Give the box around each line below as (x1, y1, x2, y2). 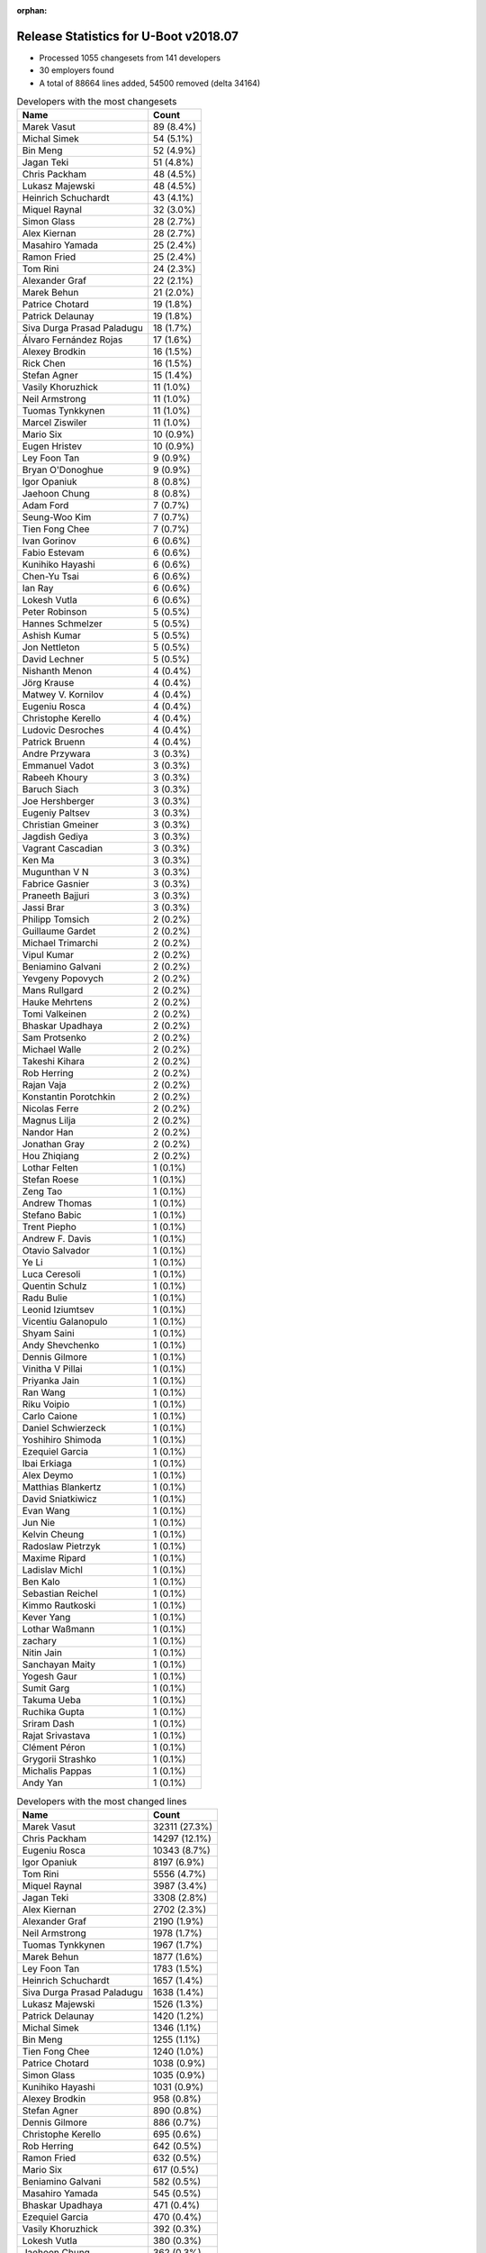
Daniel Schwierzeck (22, 1422, 107, 1435)
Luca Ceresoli (22, 1268, 81, 1281)
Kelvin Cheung (22, 1528, 85, 1541)
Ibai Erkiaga (22, 1457, 72, 1470)
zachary (22, 1635, 58, 1647)
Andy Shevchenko (22, 1339, 100, 1352)
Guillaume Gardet (22, 925, 96, 937)
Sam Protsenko (22, 1032, 87, 1044)
